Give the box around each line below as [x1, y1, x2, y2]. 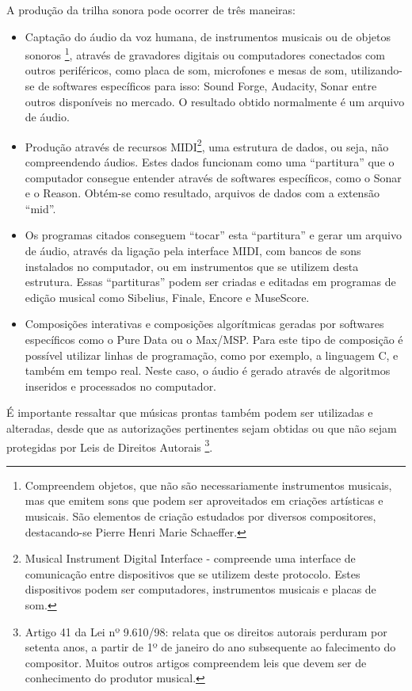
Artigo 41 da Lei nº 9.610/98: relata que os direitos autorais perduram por [25, 623, 387, 639]
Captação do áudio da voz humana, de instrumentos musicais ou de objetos [25, 28, 391, 44]
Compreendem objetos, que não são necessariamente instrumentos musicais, [25, 476, 392, 493]
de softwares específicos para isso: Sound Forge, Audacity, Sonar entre [38, 78, 377, 94]
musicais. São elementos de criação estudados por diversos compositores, [25, 508, 376, 524]
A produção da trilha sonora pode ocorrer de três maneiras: [6, 2, 296, 17]
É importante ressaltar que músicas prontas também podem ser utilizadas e [6, 404, 373, 421]
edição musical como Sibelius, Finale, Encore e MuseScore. [25, 288, 310, 305]
